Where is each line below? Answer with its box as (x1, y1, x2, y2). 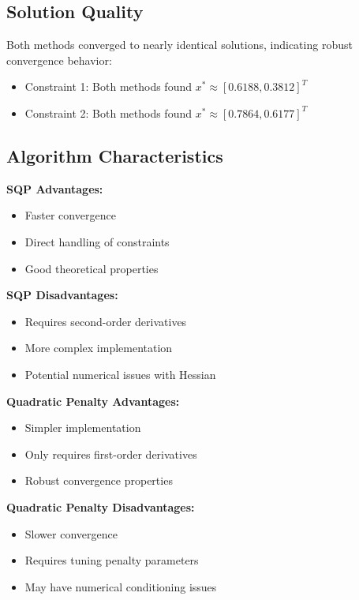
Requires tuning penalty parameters (24, 552, 199, 568)
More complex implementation (24, 339, 173, 356)
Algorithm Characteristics (6, 143, 223, 167)
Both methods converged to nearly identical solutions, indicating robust (6, 36, 353, 53)
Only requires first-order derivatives (24, 445, 197, 462)
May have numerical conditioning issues (24, 578, 217, 594)
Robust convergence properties (24, 472, 173, 489)
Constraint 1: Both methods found (24, 78, 192, 95)
